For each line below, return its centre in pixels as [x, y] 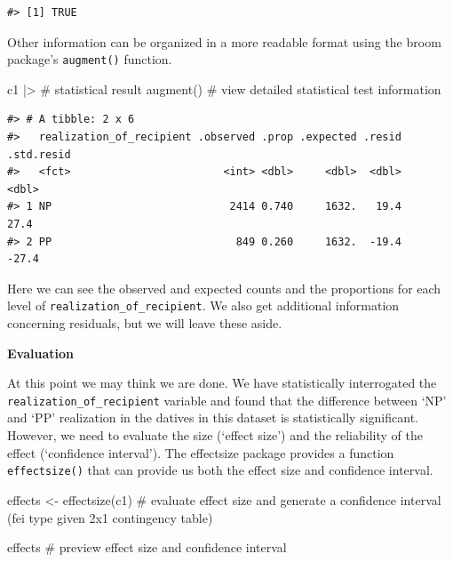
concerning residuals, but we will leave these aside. [145, 323]
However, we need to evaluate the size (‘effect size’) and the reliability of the [215, 435]
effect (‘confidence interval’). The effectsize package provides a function [201, 452]
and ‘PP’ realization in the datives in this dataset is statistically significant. [213, 417]
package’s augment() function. [90, 59]
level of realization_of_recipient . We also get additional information [203, 305]
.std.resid [39, 154]
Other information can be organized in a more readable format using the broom [224, 41]
